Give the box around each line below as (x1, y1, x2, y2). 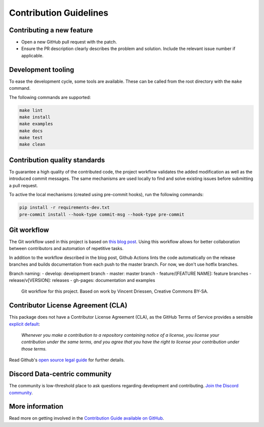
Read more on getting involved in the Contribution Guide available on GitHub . (9, 415, 164, 421)
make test (19, 135, 43, 141)
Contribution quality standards (9, 156, 105, 164)
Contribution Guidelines (9, 7, 109, 18)
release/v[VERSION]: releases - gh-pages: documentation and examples (9, 277, 155, 283)
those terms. (21, 346, 47, 352)
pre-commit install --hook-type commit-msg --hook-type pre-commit (19, 211, 185, 217)
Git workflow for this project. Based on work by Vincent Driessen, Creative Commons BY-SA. (21, 288, 209, 294)
